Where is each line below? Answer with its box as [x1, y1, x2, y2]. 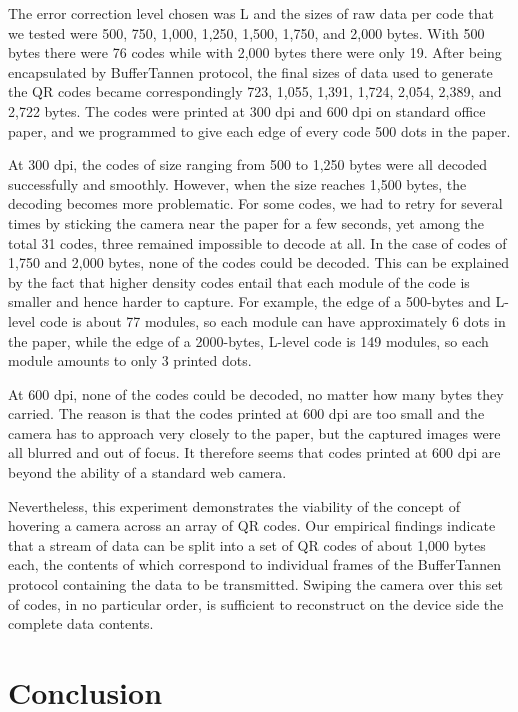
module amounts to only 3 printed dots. [8, 350, 252, 371]
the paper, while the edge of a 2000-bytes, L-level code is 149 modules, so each [8, 330, 489, 351]
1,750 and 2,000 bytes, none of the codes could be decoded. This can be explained [8, 252, 510, 273]
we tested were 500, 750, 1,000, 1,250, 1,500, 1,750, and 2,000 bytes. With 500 [8, 22, 485, 43]
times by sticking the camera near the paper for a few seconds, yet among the [8, 212, 485, 233]
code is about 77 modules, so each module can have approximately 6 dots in [39, 310, 506, 331]
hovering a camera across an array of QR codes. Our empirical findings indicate [8, 515, 496, 536]
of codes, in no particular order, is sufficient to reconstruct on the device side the [8, 593, 504, 614]
